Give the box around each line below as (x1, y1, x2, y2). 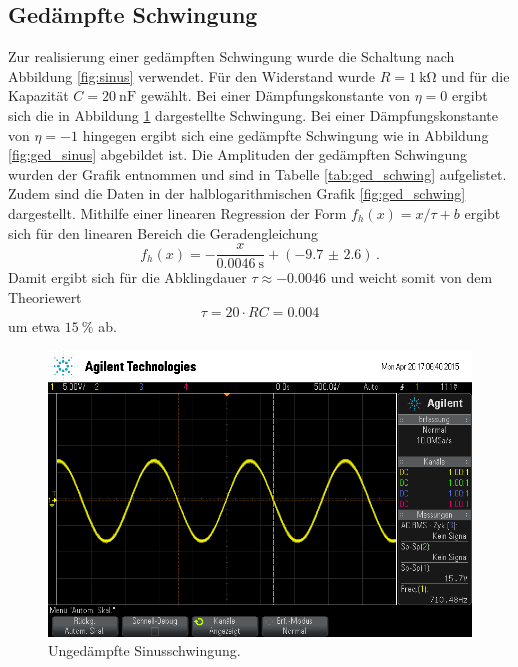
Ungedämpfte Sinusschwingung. (48, 640, 241, 661)
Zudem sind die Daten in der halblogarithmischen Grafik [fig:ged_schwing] (8, 183, 466, 204)
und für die (441, 65, 510, 86)
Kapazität (8, 85, 69, 106)
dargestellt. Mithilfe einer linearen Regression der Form (8, 202, 347, 223)
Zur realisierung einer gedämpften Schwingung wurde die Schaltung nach (8, 46, 455, 67)
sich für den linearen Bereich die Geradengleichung (8, 222, 319, 243)
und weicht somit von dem (330, 267, 493, 288)
